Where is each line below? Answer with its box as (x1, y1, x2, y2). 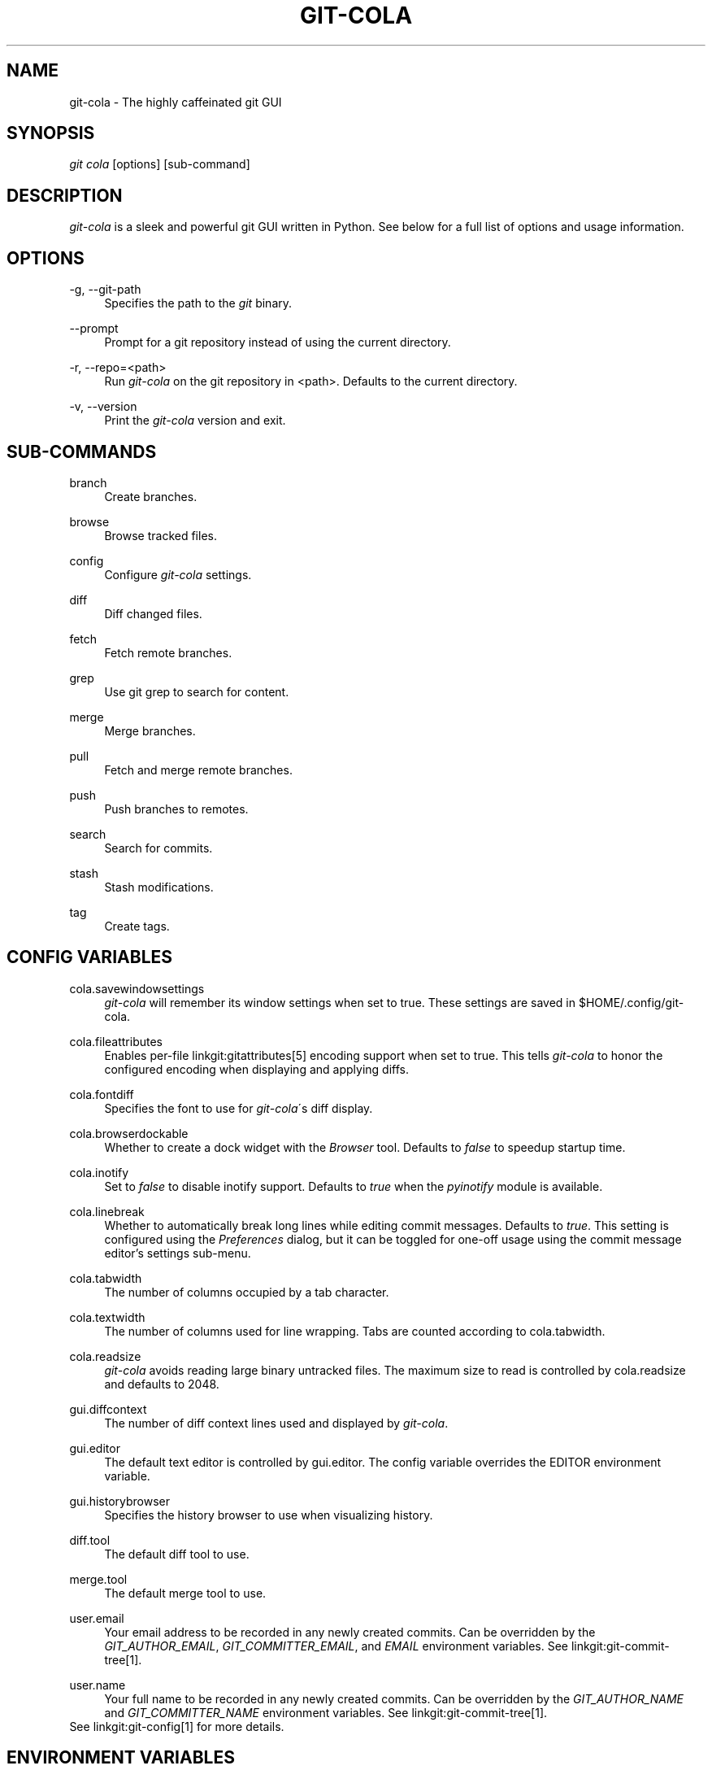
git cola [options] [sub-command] (69, 157, 250, 172)
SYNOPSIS (7, 123, 95, 144)
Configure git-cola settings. (104, 567, 252, 582)
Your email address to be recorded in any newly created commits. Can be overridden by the (104, 1624, 596, 1639)
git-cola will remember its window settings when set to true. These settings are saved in (104, 995, 575, 1009)
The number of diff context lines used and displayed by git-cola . (104, 1415, 449, 1430)
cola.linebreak (69, 1204, 145, 1219)
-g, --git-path (69, 282, 141, 297)
